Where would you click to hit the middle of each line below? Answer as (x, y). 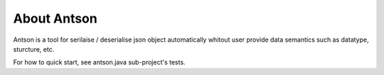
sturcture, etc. (34, 49)
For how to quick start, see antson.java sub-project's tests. (99, 62)
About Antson (55, 18)
